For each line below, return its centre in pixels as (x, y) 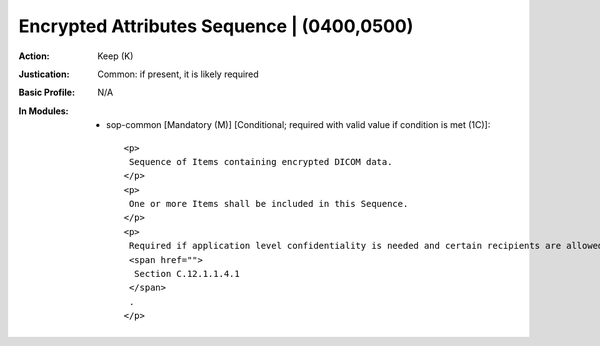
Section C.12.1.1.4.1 (186, 274)
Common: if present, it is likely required (178, 74)
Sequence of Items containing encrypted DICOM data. (260, 161)
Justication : (44, 74)
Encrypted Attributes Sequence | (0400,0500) (216, 26)
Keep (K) (115, 56)
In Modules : (43, 111)
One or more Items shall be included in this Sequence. (268, 204)
